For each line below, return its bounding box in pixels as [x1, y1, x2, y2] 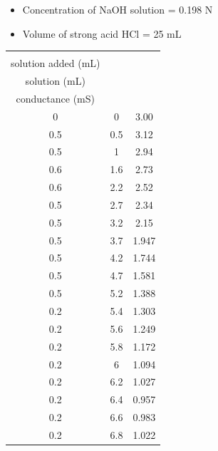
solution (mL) [25, 73, 85, 88]
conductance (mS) [16, 90, 95, 105]
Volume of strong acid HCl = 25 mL [22, 26, 182, 41]
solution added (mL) [11, 56, 100, 71]
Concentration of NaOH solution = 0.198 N [22, 2, 213, 16]
